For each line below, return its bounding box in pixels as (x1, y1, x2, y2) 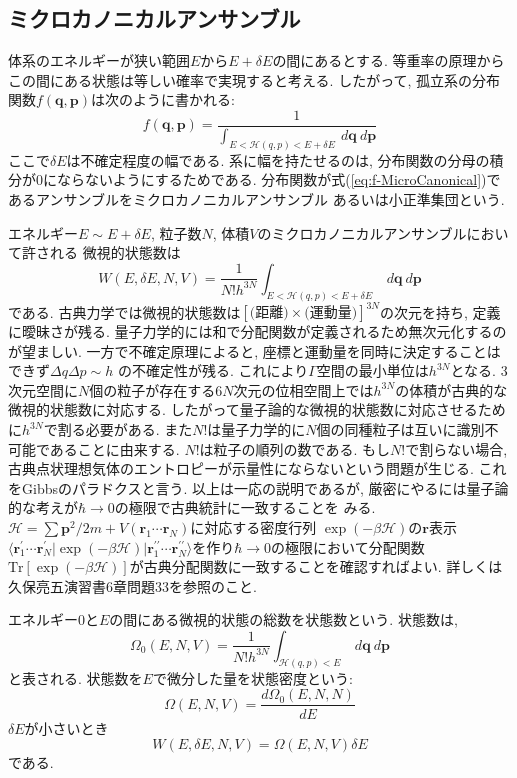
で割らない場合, (405, 438, 508, 459)
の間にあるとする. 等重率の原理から (272, 50, 505, 71)
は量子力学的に (207, 419, 306, 440)
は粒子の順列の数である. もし (199, 438, 390, 459)
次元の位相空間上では (233, 379, 374, 400)
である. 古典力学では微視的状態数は (8, 301, 241, 322)
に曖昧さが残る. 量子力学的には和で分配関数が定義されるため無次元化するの (8, 321, 507, 342)
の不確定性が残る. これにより (117, 360, 309, 381)
